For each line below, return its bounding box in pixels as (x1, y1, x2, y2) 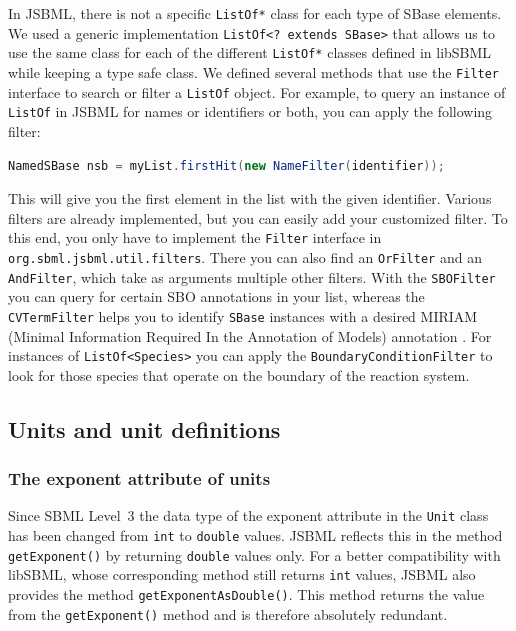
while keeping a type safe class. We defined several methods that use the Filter (8, 61, 500, 82)
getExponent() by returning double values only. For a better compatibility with (8, 544, 501, 565)
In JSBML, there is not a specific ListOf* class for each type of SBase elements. (8, 3, 502, 23)
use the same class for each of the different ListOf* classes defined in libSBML (8, 42, 492, 63)
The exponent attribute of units (8, 466, 271, 491)
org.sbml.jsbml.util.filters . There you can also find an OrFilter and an (8, 246, 482, 267)
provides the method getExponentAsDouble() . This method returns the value (8, 584, 485, 604)
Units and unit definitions (8, 413, 281, 444)
